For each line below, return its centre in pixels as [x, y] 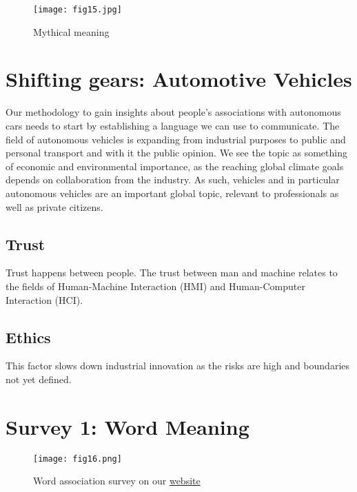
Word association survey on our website [117, 481]
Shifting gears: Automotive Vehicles [179, 79]
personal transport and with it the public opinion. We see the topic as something [176, 153]
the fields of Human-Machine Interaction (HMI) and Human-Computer [155, 286]
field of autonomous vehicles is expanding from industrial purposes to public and [176, 139]
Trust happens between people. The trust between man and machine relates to [172, 273]
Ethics [28, 337]
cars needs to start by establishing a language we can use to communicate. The [173, 125]
